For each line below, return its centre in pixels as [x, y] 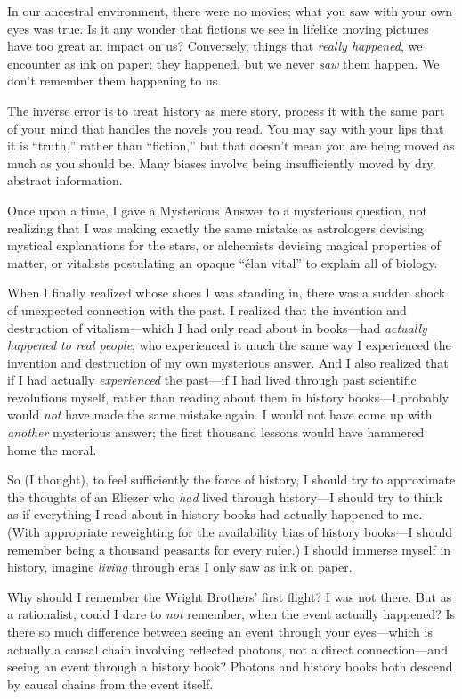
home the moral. [52, 449]
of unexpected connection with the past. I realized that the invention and [207, 309]
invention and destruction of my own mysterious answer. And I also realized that [228, 362]
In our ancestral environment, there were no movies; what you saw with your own [230, 11]
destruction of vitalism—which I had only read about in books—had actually [217, 327]
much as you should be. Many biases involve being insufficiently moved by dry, [222, 163]
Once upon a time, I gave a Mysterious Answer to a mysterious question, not [217, 210]
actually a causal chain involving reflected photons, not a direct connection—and [227, 649]
